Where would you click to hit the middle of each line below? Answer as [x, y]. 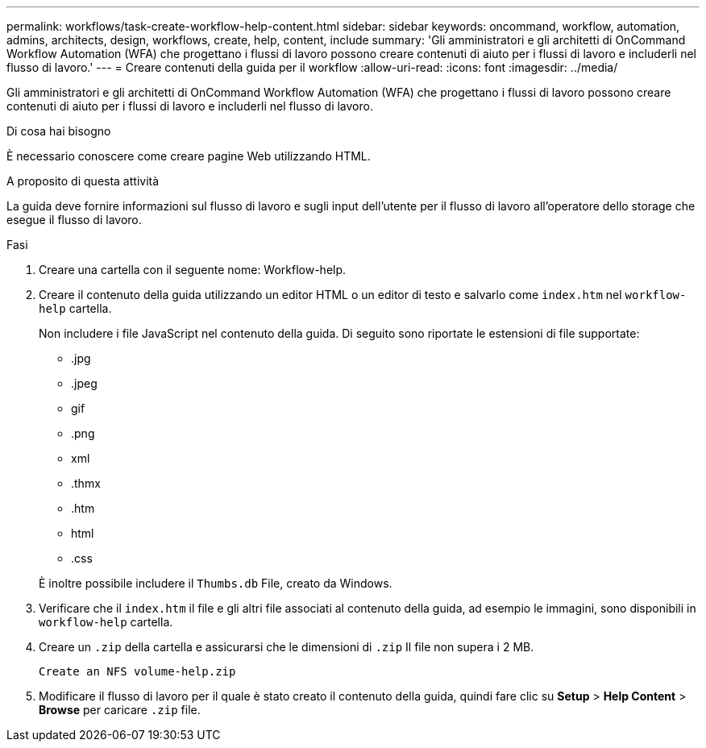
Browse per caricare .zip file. [120, 710]
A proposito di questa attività [83, 181]
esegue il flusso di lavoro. [74, 220]
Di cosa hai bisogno [59, 131]
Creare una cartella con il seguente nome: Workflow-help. [193, 270]
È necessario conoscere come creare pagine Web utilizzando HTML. [189, 156]
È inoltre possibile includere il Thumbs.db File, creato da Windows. [216, 583]
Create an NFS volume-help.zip [137, 671]
